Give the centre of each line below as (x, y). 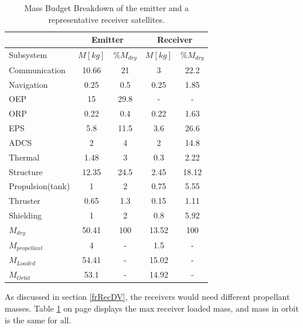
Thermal (24, 157)
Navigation (28, 84)
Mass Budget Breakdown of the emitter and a (107, 8)
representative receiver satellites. (106, 19)
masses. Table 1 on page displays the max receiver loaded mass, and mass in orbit (152, 308)
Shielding (25, 215)
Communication (37, 69)
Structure (26, 171)
